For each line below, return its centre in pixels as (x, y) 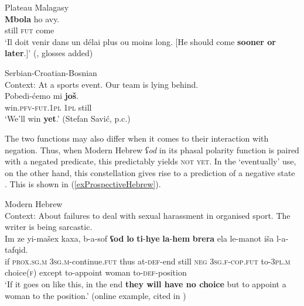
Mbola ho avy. (32, 18)
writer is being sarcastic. (49, 227)
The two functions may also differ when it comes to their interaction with (137, 138)
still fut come (30, 30)
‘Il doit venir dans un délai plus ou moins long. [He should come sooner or (140, 41)
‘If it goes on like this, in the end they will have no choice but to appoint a (146, 284)
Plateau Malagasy (37, 7)
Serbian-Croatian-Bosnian (51, 72)
